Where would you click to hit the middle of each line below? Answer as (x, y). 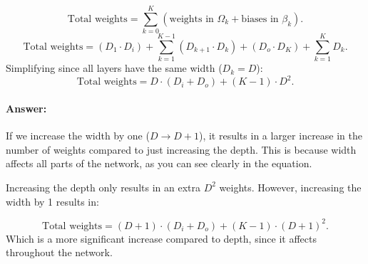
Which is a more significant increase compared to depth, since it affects (162, 238)
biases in (260, 19)
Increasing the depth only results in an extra (103, 187)
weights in (191, 19)
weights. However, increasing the (290, 187)
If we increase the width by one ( (78, 136)
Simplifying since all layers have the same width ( (114, 68)
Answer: (26, 108)
